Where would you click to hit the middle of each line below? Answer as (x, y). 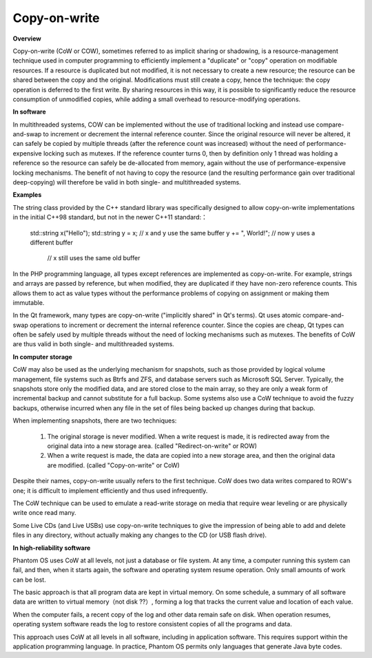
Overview (27, 39)
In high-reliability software (52, 548)
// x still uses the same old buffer (94, 258)
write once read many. (44, 513)
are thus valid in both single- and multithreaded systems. (94, 344)
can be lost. (29, 580)
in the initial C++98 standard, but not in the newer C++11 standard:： (110, 217)
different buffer (52, 242)
